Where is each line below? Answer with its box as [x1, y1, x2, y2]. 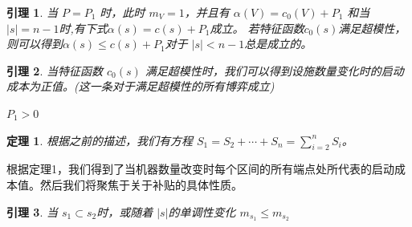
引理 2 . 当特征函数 [6, 62, 103, 79]
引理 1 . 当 [6, 4, 58, 20]
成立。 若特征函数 [210, 19, 304, 36]
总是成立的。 [244, 35, 312, 52]
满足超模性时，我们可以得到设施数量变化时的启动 [145, 62, 404, 79]
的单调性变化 [168, 203, 236, 220]
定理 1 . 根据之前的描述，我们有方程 [6, 132, 193, 148]
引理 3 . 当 [6, 203, 58, 220]
